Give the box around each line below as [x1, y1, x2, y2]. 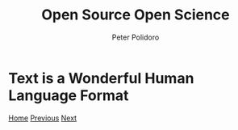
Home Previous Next [8, 113, 77, 123]
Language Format [8, 86, 129, 104]
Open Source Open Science [41, 6, 230, 24]
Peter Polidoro [111, 32, 160, 42]
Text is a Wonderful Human [8, 69, 194, 87]
